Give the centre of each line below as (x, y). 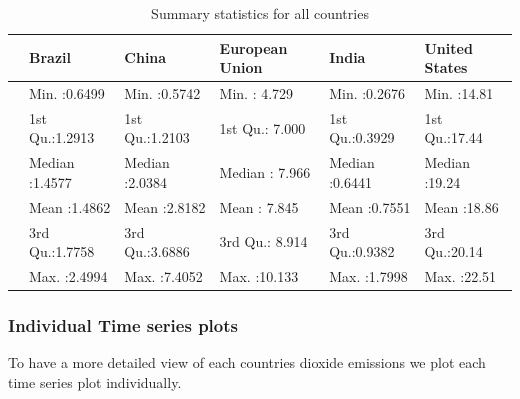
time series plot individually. (95, 381)
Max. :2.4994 (68, 276)
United (448, 47)
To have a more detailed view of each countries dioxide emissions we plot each (247, 362)
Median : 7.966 (265, 172)
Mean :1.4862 (70, 206)
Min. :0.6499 (67, 93)
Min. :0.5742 (162, 93)
